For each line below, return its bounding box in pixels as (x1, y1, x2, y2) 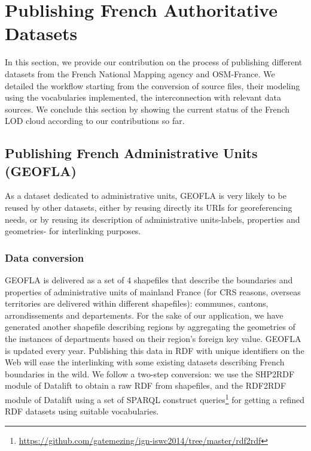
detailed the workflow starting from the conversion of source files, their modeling (5, 79, 300, 92)
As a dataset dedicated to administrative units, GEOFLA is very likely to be (5, 189, 286, 202)
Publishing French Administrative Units (5, 144, 258, 162)
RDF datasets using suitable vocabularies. (5, 405, 159, 417)
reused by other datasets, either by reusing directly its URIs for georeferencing (5, 201, 292, 214)
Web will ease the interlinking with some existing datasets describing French (5, 356, 285, 368)
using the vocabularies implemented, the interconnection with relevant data (5, 91, 281, 104)
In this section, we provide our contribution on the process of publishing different (5, 56, 303, 68)
